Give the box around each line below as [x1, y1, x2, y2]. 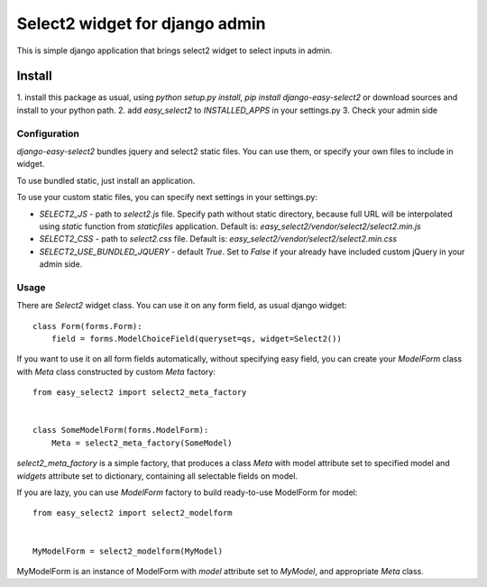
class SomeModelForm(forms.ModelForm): [32, 425, 209, 436]
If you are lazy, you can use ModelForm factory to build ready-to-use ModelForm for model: [16, 487, 358, 498]
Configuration [16, 127, 80, 140]
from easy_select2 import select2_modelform [32, 508, 234, 518]
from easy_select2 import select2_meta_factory [32, 388, 247, 398]
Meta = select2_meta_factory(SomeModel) [51, 437, 234, 448]
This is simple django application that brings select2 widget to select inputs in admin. [16, 45, 333, 56]
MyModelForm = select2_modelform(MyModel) [32, 546, 224, 556]
